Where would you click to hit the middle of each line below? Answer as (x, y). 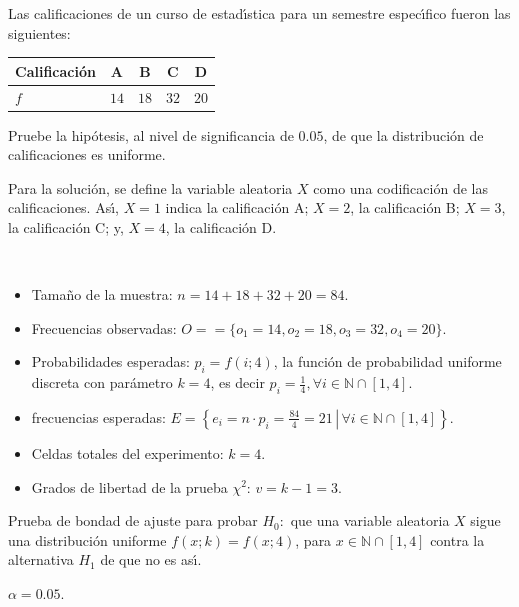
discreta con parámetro (102, 382)
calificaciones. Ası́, (63, 207)
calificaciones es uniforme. (87, 154)
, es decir (237, 382)
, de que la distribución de (403, 134)
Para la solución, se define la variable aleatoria (150, 187)
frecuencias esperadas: (98, 416)
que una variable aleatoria (370, 520)
